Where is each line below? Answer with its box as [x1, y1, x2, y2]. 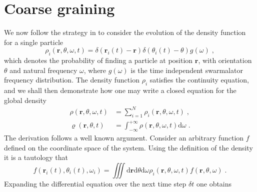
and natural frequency [9, 64, 77, 75]
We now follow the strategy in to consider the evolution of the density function [4, 27, 246, 37]
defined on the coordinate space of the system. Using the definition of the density [4, 142, 253, 152]
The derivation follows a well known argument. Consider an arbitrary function [4, 132, 244, 142]
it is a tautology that [4, 152, 68, 162]
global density [4, 94, 46, 105]
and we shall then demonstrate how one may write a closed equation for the [4, 85, 236, 95]
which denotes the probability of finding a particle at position [4, 55, 193, 65]
